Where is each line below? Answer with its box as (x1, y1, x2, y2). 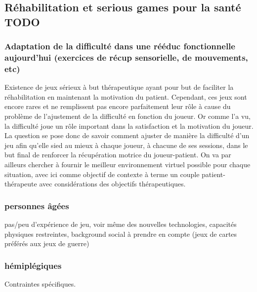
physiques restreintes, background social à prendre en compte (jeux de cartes (4, 228, 237, 239)
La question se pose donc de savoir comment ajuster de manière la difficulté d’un (4, 130, 250, 141)
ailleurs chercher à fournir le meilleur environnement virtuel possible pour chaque (4, 159, 251, 169)
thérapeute (4, 179, 37, 189)
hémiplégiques (4, 259, 62, 271)
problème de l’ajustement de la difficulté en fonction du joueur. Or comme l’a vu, (4, 111, 251, 121)
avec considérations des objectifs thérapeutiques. (39, 179, 186, 189)
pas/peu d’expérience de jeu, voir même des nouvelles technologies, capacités (4, 219, 237, 229)
